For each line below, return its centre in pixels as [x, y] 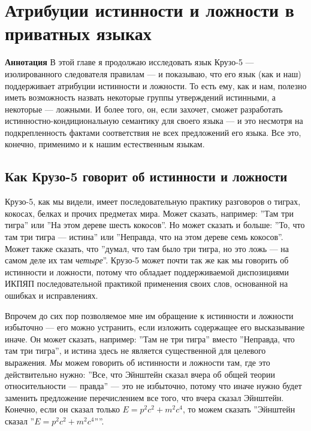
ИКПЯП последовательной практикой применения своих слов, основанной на [147, 283]
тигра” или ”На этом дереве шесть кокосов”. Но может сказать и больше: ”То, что [155, 225]
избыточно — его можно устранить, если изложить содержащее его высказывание [155, 327]
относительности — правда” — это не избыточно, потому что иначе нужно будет [153, 386]
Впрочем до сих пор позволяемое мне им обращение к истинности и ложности [149, 315]
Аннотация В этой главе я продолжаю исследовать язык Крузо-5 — [129, 62]
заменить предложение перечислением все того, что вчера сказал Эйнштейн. [144, 397]
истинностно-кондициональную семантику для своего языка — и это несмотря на [154, 121]
